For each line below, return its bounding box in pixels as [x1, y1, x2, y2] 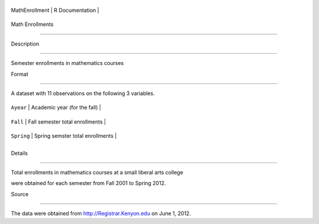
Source [11, 190, 29, 197]
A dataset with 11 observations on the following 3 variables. [11, 89, 155, 97]
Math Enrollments [11, 21, 54, 28]
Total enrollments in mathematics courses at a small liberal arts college [11, 168, 183, 176]
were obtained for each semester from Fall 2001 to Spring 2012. [11, 180, 166, 187]
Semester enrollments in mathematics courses [11, 60, 124, 67]
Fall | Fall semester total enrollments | [11, 118, 106, 125]
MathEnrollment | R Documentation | [11, 7, 100, 14]
